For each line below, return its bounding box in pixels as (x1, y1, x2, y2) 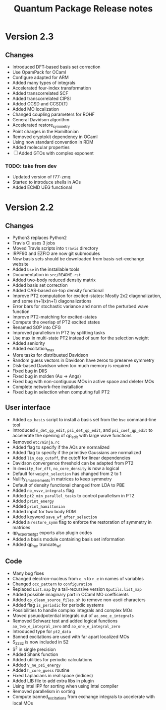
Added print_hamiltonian (12, 503, 65, 509)
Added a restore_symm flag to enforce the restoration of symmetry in (12, 519, 152, 525)
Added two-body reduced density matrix (12, 277, 96, 283)
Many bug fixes (12, 570, 45, 576)
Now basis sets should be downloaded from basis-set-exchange (12, 256, 145, 262)
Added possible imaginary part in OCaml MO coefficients (12, 591, 129, 597)
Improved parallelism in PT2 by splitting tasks (12, 330, 106, 336)
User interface (5, 403, 51, 412)
